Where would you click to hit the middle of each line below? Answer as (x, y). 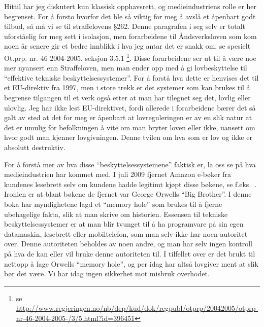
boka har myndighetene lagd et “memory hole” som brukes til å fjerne (113, 204)
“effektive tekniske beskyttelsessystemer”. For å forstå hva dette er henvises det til (131, 77)
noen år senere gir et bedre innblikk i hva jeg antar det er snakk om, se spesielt (127, 46)
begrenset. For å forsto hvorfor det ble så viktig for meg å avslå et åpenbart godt (130, 16)
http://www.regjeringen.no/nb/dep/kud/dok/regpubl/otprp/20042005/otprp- (137, 308)
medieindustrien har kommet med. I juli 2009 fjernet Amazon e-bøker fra (118, 174)
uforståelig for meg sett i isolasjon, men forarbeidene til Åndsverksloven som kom (130, 36)
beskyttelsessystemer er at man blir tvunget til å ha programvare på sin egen (124, 224)
